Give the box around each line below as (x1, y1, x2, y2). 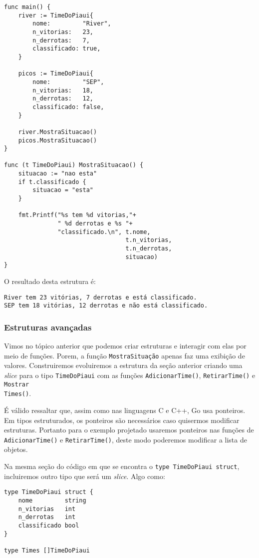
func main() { (4, 3, 51, 10)
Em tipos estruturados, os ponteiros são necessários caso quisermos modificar (4, 414, 240, 425)
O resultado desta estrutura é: (4, 276, 96, 286)
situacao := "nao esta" (18, 170, 97, 177)
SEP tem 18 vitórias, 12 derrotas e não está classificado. (4, 302, 208, 309)
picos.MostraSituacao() (18, 136, 97, 144)
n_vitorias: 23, (32, 28, 93, 35)
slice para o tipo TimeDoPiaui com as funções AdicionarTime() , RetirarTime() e (4, 369, 256, 380)
